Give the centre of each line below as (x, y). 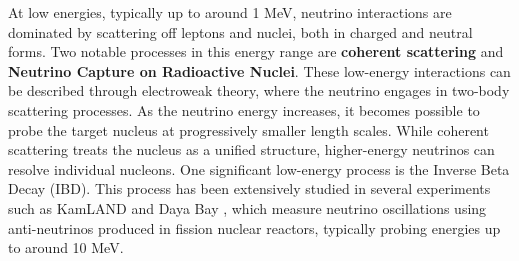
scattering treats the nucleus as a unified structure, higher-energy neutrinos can (251, 149)
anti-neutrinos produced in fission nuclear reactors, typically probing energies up (254, 227)
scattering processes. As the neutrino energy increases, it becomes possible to (244, 109)
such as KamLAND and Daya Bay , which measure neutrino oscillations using (247, 207)
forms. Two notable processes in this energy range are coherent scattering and (256, 51)
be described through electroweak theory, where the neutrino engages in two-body (259, 90)
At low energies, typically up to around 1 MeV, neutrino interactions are (230, 12)
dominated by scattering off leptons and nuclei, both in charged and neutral (240, 31)
